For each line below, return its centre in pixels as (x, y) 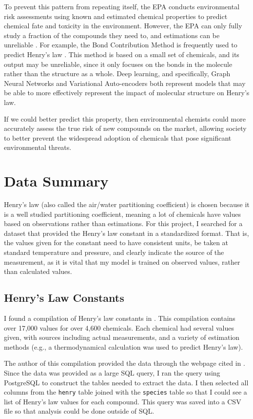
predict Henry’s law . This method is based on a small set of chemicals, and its (122, 54)
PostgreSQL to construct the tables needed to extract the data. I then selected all (126, 382)
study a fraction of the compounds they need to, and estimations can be (112, 35)
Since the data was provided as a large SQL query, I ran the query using (112, 372)
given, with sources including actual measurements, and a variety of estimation (122, 337)
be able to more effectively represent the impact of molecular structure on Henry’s (127, 93)
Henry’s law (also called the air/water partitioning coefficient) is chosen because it (127, 204)
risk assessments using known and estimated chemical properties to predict (116, 16)
